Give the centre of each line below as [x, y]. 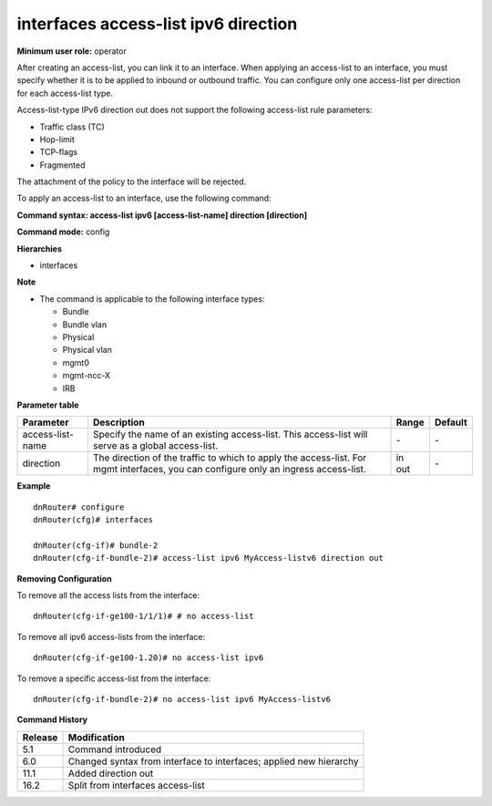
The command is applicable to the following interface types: [152, 299]
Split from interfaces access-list [136, 785]
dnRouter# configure [79, 507]
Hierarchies [40, 248]
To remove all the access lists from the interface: [108, 595]
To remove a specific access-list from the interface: [114, 678]
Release [40, 737]
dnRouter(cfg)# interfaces [93, 520]
